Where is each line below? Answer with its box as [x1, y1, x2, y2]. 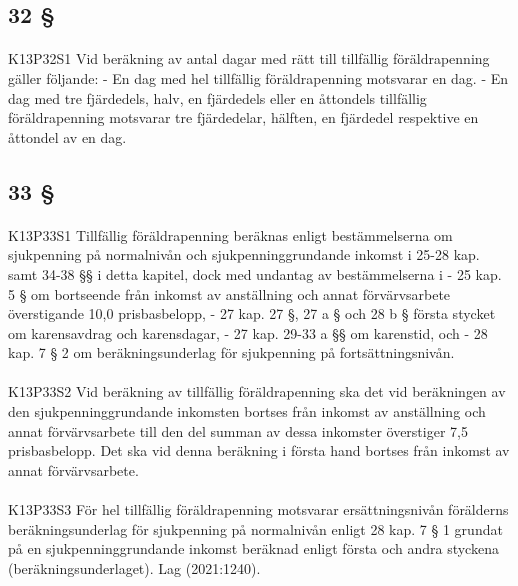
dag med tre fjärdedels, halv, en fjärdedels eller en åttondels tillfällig [8, 87, 427, 108]
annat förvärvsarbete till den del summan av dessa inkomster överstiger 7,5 [8, 420, 468, 441]
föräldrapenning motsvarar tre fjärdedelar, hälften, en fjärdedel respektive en [8, 107, 479, 128]
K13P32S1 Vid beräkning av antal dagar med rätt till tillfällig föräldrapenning [8, 48, 490, 69]
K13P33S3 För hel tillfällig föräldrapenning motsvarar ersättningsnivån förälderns [8, 499, 509, 520]
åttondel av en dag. [8, 126, 127, 147]
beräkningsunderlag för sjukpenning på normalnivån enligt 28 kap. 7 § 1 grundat [8, 518, 503, 539]
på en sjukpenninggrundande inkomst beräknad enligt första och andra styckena [8, 538, 499, 559]
